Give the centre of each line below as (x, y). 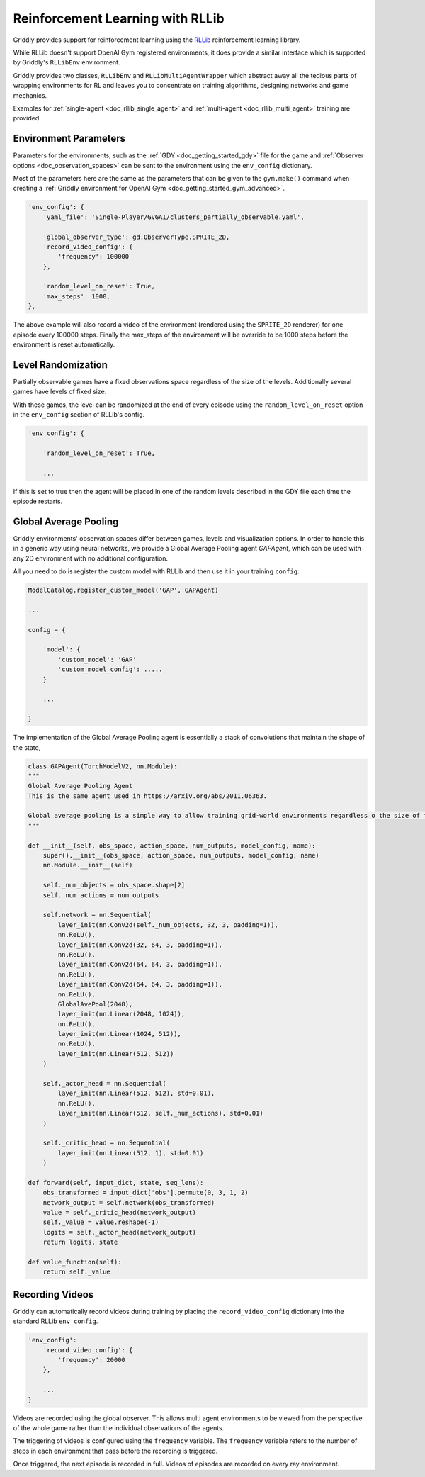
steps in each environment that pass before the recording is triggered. (115, 1451)
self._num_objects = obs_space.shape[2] (114, 885)
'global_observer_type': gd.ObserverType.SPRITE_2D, (136, 237)
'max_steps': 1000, (77, 296)
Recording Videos (53, 1295)
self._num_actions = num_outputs (101, 895)
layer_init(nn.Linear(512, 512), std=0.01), (136, 1094)
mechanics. (30, 95)
